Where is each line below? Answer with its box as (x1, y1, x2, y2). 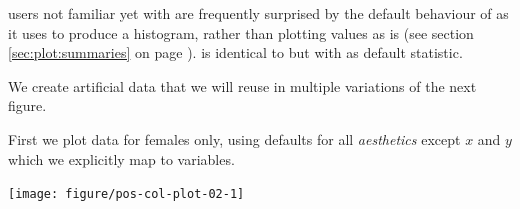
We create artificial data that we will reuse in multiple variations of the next (8, 75, 477, 96)
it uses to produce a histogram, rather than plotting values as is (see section (8, 22, 474, 43)
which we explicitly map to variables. (8, 148, 235, 169)
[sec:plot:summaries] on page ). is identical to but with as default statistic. (8, 42, 463, 63)
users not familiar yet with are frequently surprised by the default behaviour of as (8, 3, 509, 23)
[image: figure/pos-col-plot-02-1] (8, 187, 245, 202)
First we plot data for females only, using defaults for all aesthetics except (8, 128, 461, 149)
